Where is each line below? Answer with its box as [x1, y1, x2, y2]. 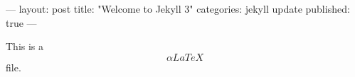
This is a [6, 39, 44, 54]
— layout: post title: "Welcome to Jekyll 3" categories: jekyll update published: [6, 1, 350, 16]
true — [6, 15, 37, 30]
